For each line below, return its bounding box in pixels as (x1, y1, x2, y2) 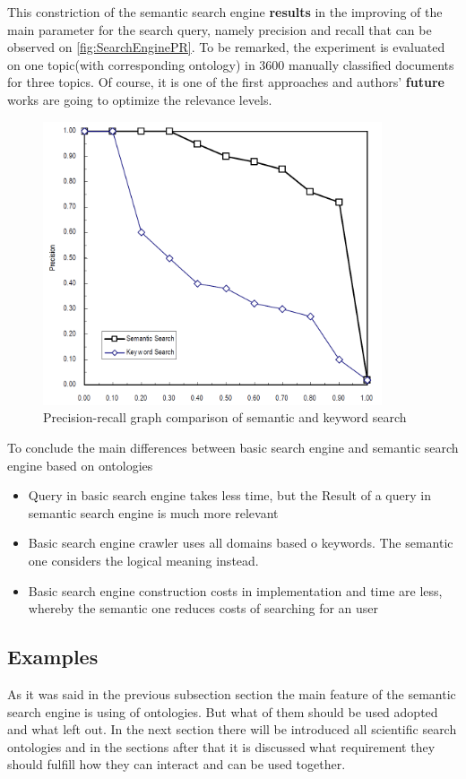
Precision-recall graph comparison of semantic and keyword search (43, 408, 407, 427)
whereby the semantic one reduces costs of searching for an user (28, 599, 379, 618)
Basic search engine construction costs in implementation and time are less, (28, 581, 443, 600)
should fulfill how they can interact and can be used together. (7, 755, 346, 774)
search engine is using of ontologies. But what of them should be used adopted (7, 702, 438, 721)
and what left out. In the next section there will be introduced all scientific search (7, 720, 457, 739)
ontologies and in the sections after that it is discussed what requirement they (7, 737, 436, 756)
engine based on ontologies (7, 455, 153, 474)
